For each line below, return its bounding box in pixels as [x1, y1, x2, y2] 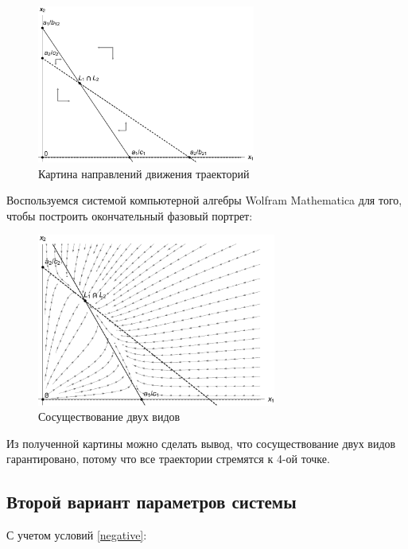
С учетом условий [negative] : [6, 527, 147, 543]
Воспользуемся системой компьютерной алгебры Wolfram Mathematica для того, [6, 192, 402, 208]
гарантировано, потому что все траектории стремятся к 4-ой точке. [6, 450, 330, 467]
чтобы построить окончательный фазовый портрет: [6, 207, 253, 224]
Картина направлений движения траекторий [38, 165, 250, 181]
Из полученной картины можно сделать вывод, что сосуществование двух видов [6, 434, 396, 451]
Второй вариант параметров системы [6, 489, 297, 514]
